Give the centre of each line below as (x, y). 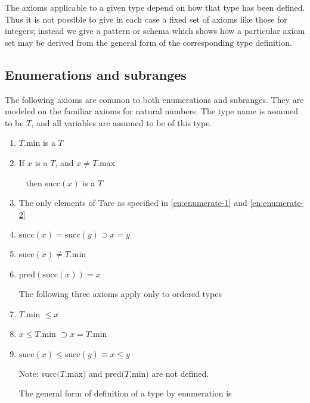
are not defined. (180, 373)
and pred (105, 373)
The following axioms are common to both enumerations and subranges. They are (154, 99)
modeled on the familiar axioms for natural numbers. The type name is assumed (152, 111)
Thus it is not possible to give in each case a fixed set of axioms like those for (146, 19)
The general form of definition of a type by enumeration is (125, 393)
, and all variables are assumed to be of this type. (122, 122)
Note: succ (38, 373)
